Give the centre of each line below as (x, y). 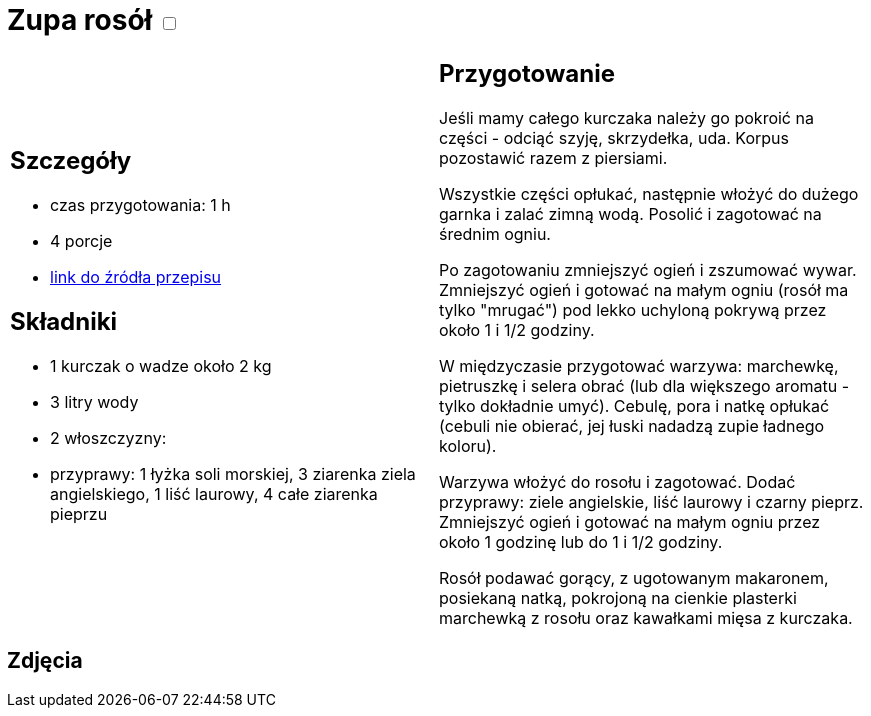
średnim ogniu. (495, 233)
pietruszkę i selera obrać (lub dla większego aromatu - (644, 385)
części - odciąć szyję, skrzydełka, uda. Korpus (614, 137)
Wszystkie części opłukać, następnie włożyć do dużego (649, 193)
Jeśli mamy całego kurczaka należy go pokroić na (626, 117)
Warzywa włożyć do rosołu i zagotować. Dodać (617, 481)
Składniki (64, 322)
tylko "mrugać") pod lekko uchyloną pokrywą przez (633, 309)
